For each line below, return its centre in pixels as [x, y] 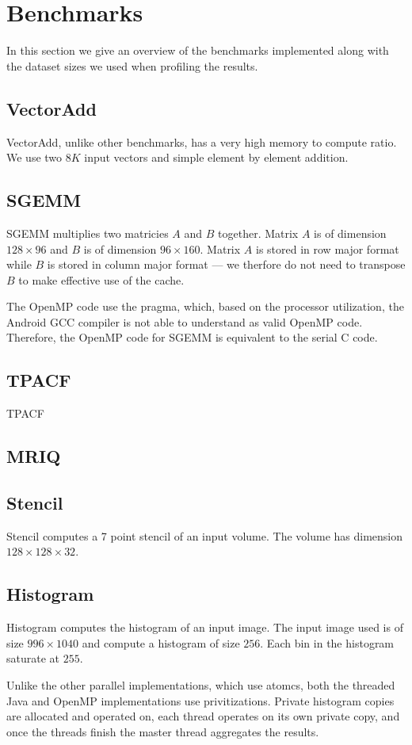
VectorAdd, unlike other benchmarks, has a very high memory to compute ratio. [202, 141]
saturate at [33, 658]
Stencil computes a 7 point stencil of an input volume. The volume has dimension [205, 535]
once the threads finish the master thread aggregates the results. [163, 731]
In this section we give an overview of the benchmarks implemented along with [198, 50]
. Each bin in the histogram [327, 642]
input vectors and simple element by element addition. [216, 157]
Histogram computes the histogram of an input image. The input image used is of [205, 627]
